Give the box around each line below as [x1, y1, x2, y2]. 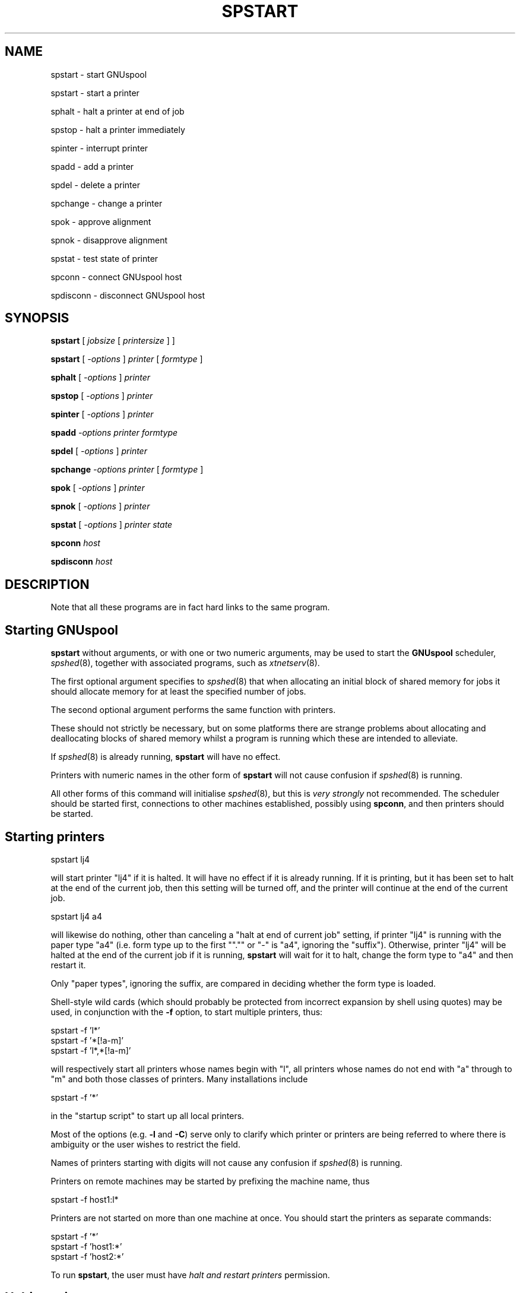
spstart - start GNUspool [50, 69, 147, 80]
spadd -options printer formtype [50, 427, 178, 438]
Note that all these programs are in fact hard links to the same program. [50, 602, 330, 613]
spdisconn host [50, 556, 113, 567]
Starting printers [5, 829, 105, 844]
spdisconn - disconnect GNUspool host [50, 290, 205, 300]
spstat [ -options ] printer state [50, 519, 173, 530]
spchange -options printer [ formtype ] [50, 464, 204, 475]
